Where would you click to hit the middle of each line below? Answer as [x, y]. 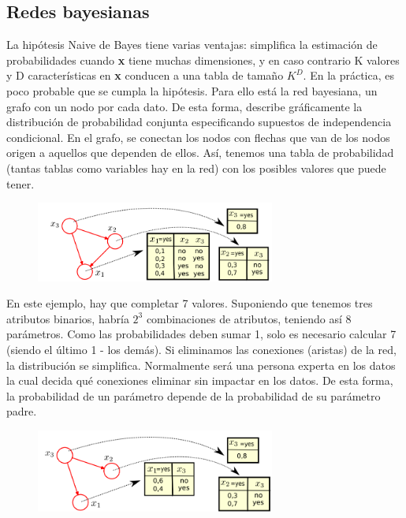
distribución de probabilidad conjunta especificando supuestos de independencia [199, 122]
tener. [20, 183]
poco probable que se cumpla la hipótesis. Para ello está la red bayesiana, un [192, 90]
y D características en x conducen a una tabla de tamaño [145, 75]
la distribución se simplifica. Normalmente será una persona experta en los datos [201, 365]
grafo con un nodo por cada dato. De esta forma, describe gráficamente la [184, 106]
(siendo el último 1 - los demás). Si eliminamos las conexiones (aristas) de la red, [201, 350]
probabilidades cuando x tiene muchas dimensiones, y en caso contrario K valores [203, 60]
